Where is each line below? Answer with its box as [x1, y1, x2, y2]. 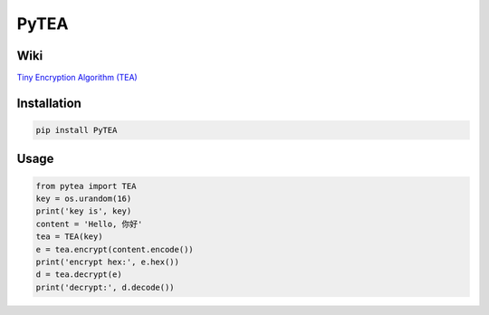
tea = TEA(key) [35, 232, 103, 242]
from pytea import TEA [35, 181, 137, 191]
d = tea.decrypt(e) [35, 270, 122, 280]
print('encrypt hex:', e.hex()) [35, 257, 180, 267]
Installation [16, 95, 81, 110]
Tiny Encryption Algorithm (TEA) [16, 72, 138, 83]
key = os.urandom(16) [35, 194, 132, 204]
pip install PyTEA [35, 125, 118, 136]
